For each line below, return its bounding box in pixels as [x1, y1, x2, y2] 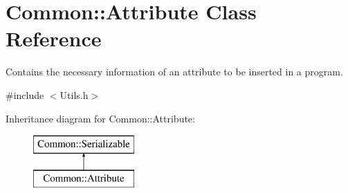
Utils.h [59, 87, 89, 102]
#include [6, 87, 44, 102]
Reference [6, 24, 102, 53]
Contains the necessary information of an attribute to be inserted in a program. [6, 64, 343, 79]
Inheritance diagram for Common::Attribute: [6, 111, 195, 125]
